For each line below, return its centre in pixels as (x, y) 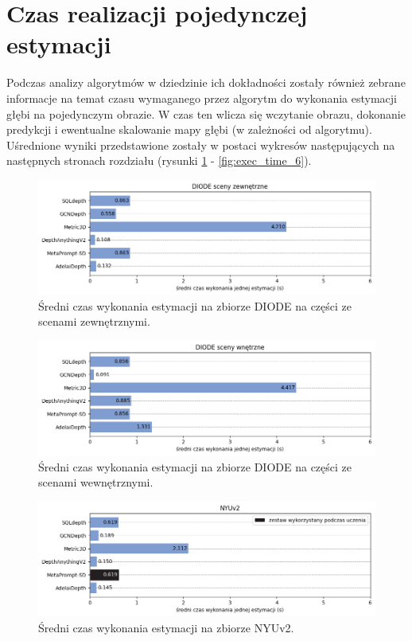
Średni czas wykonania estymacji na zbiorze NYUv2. (166, 627)
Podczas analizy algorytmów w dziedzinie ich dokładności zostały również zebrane (206, 82)
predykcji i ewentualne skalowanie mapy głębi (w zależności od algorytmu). (189, 129)
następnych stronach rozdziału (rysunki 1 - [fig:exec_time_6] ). (159, 160)
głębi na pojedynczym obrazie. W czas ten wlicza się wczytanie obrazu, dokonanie (206, 113)
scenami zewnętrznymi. (94, 321)
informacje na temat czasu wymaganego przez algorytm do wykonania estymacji (202, 98)
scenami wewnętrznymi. (96, 482)
